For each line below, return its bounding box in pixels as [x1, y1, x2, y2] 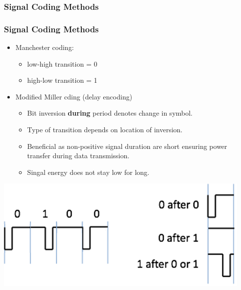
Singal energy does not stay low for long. [27, 167, 149, 177]
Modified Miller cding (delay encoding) [15, 91, 132, 101]
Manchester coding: [15, 42, 74, 52]
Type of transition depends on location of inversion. [27, 124, 183, 135]
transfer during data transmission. [27, 150, 130, 161]
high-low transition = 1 [27, 75, 97, 85]
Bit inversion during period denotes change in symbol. [27, 108, 193, 118]
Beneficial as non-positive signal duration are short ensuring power [27, 141, 227, 151]
